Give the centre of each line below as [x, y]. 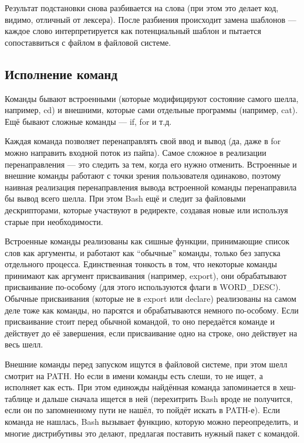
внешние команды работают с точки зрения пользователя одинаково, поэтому [143, 176]
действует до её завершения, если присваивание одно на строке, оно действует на [151, 333]
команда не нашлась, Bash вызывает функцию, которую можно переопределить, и [151, 422]
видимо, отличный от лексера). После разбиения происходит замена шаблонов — [151, 19]
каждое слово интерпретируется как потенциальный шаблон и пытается [133, 31]
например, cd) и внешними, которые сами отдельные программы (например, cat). [151, 110]
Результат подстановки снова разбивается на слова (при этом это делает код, [142, 8]
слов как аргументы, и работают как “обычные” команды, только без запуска [143, 252]
